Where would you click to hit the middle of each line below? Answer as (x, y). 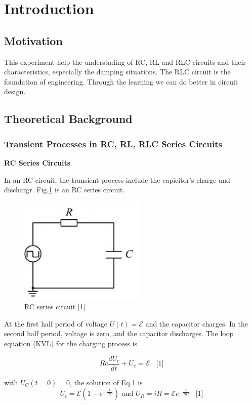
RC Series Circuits (37, 162)
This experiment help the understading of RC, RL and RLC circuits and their (125, 62)
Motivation (33, 40)
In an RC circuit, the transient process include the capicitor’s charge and (117, 179)
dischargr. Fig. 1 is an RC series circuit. (65, 190)
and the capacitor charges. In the (197, 323)
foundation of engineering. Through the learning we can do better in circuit (121, 81)
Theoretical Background (68, 119)
